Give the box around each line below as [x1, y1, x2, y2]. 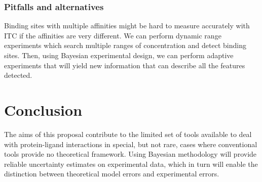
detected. [4, 70, 32, 80]
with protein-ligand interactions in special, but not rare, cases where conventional [4, 139, 257, 149]
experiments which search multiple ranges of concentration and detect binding [4, 40, 246, 51]
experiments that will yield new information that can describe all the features [4, 60, 245, 70]
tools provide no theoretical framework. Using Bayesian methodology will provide [4, 149, 257, 159]
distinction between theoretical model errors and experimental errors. [4, 168, 219, 179]
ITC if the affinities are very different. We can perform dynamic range [4, 30, 221, 40]
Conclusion [4, 99, 83, 120]
